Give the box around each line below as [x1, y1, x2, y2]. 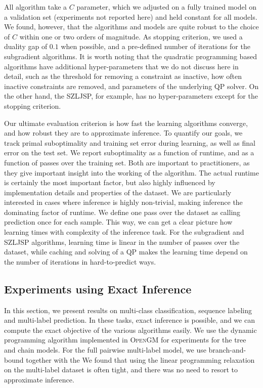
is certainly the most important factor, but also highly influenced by [4, 177, 215, 188]
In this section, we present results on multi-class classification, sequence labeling [4, 305, 252, 315]
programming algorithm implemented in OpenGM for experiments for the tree [4, 334, 246, 345]
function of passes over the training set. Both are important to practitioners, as [4, 157, 250, 167]
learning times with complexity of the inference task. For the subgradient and [4, 227, 244, 237]
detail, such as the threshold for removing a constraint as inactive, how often [4, 71, 242, 81]
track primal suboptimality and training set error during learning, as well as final [4, 137, 255, 148]
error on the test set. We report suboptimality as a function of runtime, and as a [4, 147, 254, 158]
